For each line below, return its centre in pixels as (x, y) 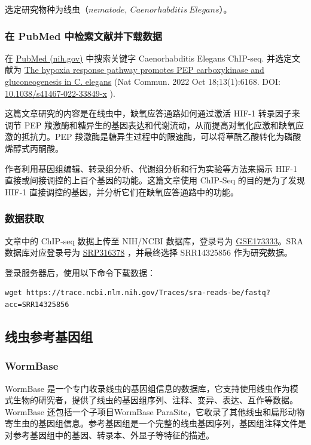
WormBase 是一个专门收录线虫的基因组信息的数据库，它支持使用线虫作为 (147, 388)
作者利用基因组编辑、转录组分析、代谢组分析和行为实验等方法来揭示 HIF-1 (151, 168)
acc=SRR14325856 (37, 304)
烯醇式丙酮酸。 (34, 148)
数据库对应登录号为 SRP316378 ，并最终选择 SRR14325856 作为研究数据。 (149, 252)
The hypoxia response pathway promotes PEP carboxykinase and (144, 70)
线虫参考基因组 (49, 336)
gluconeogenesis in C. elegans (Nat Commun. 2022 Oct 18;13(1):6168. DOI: (143, 81)
